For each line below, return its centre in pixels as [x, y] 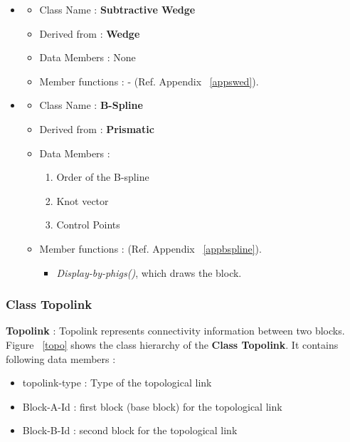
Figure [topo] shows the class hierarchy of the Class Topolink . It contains [172, 344]
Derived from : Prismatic [97, 128]
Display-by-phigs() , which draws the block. [149, 272]
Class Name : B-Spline [91, 105]
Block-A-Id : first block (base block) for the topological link [152, 406]
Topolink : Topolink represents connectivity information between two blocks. [175, 331]
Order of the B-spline [103, 177]
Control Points [88, 225]
